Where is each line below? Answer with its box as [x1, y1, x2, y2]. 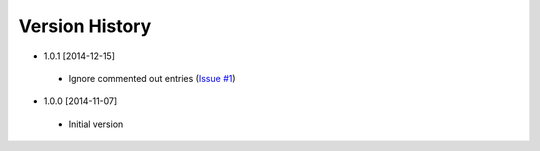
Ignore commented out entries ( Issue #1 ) [68, 72, 236, 84]
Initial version [68, 118, 124, 130]
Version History [18, 15, 152, 37]
